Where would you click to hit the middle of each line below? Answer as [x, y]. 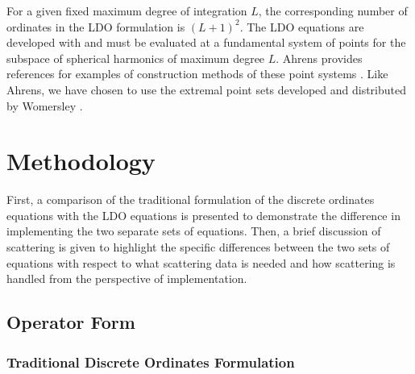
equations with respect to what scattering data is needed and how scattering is [201, 262]
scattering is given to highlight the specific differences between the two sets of [198, 247]
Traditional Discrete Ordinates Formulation [151, 362]
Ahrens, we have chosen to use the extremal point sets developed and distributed [206, 89]
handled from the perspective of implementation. [127, 278]
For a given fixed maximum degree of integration [127, 10]
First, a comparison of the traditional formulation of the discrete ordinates [191, 199]
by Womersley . [45, 105]
